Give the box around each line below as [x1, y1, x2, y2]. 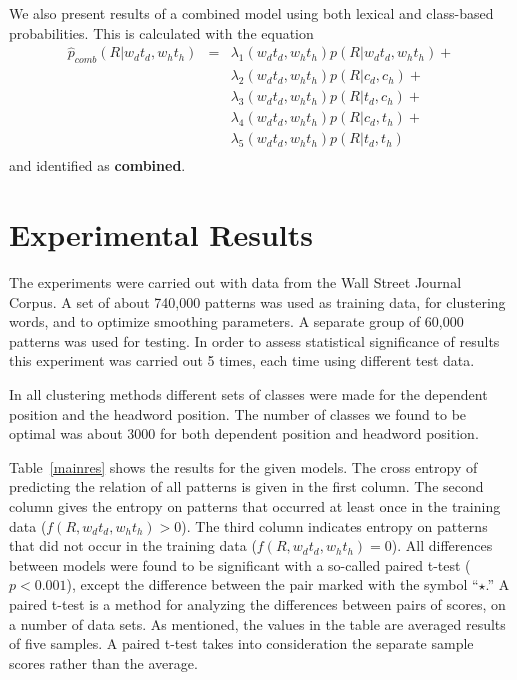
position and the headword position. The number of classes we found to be [9, 403, 467, 424]
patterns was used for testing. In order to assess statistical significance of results [9, 330, 500, 351]
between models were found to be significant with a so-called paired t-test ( [9, 554, 471, 575]
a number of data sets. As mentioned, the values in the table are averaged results [9, 613, 506, 634]
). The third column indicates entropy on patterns [181, 515, 488, 536]
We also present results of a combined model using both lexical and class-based [9, 3, 494, 23]
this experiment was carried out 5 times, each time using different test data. [9, 350, 475, 371]
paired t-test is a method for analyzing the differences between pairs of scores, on [9, 594, 506, 615]
